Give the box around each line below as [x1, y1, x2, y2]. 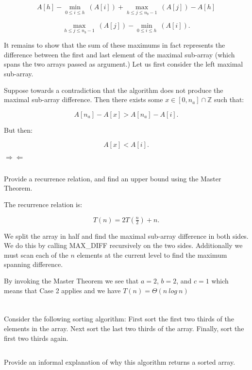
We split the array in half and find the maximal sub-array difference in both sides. [4, 230, 249, 241]
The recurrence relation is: [4, 199, 83, 209]
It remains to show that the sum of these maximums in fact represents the [4, 40, 225, 50]
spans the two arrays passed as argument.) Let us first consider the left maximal [4, 59, 243, 69]
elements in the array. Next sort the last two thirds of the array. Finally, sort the [4, 323, 244, 333]
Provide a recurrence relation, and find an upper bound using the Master [4, 173, 221, 183]
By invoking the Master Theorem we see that [4, 275, 139, 285]
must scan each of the [4, 249, 68, 260]
